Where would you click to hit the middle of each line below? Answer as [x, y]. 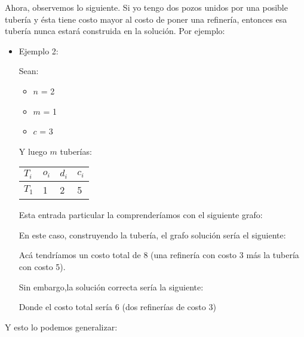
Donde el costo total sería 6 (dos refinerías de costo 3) [117, 307]
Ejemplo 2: [39, 50]
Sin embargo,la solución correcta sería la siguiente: [111, 287]
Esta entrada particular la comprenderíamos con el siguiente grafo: [141, 215]
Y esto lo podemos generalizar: [61, 327]
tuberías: [76, 151]
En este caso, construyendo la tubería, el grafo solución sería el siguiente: [152, 235]
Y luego [33, 151]
